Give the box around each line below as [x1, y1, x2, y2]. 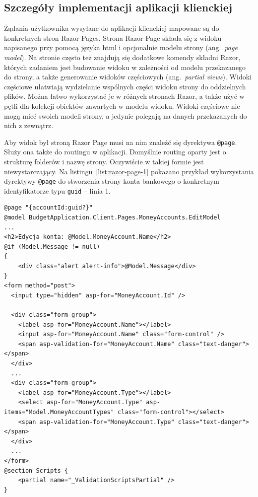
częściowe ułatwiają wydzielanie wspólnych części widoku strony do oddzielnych [4, 81, 246, 91]
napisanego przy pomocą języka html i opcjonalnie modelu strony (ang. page [4, 42, 238, 53]
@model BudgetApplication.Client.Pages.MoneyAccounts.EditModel [4, 214, 221, 221]
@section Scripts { [4, 467, 68, 474]
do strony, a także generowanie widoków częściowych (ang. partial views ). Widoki [4, 71, 252, 82]
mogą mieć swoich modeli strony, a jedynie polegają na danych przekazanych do [4, 110, 247, 121]
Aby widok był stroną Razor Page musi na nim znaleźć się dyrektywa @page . [4, 137, 237, 147]
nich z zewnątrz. [4, 120, 54, 131]
